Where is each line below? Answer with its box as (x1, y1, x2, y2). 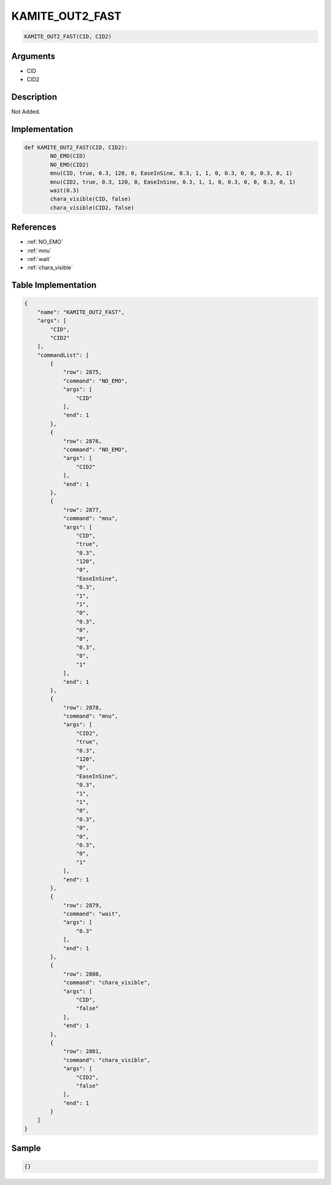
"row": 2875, (63, 369, 102, 376)
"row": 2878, (63, 704, 102, 711)
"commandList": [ (37, 351, 89, 359)
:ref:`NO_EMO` (26, 238, 64, 246)
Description (11, 92, 58, 102)
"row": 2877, (63, 506, 102, 513)
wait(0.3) (50, 187, 80, 194)
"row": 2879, (63, 902, 102, 909)
